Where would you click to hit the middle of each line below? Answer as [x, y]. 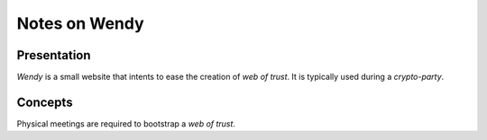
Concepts [45, 102]
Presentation [54, 55]
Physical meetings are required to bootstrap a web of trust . [126, 123]
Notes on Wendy [80, 23]
